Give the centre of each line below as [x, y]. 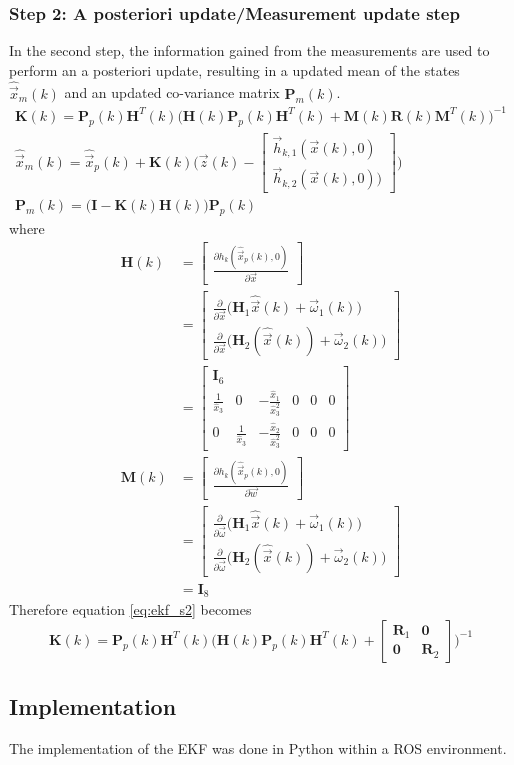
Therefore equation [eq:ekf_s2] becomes [130, 609]
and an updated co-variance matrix [172, 92]
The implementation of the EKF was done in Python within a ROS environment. [258, 748]
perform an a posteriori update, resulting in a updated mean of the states [234, 69]
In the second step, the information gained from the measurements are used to [249, 50]
